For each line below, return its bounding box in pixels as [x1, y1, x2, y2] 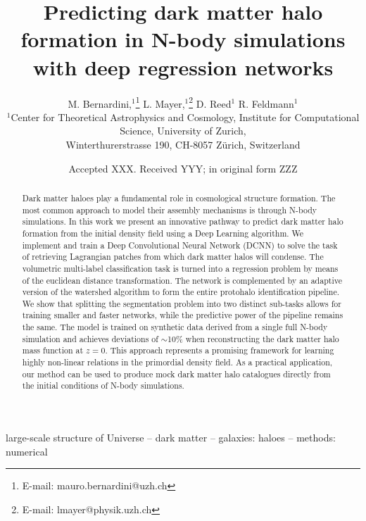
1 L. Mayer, [135, 94, 185, 111]
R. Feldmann [238, 96, 294, 111]
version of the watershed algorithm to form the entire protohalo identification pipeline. [22, 286, 340, 298]
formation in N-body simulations [20, 25, 346, 54]
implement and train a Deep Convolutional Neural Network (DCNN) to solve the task [22, 239, 338, 251]
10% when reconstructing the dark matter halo [168, 332, 339, 344]
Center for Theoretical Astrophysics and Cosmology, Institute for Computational [11, 109, 360, 124]
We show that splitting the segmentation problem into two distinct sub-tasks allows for [22, 297, 341, 309]
